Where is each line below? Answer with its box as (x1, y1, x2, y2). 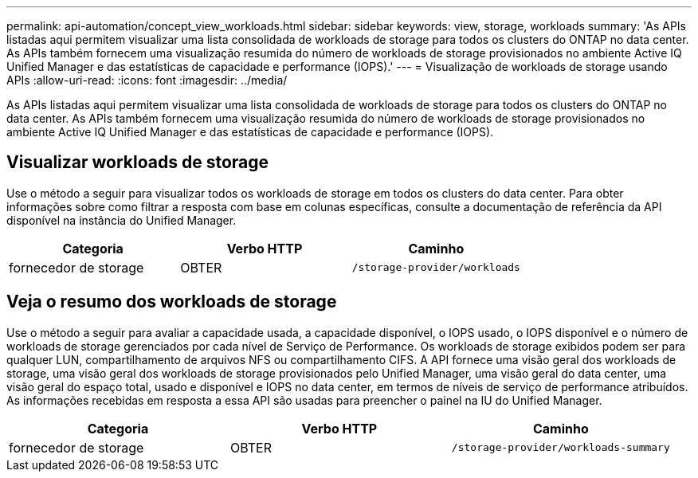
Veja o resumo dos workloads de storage (6, 292, 337, 312)
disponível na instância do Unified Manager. (6, 213, 237, 227)
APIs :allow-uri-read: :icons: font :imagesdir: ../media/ (6, 73, 288, 87)
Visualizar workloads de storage (6, 152, 269, 173)
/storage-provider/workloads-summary (451, 441, 670, 454)
